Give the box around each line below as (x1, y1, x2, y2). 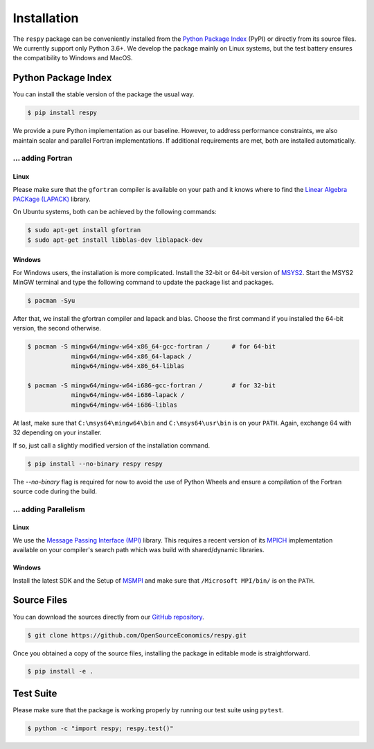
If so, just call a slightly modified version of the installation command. (12, 441, 211, 450)
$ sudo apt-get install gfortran (27, 226, 141, 234)
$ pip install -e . (27, 667, 93, 676)
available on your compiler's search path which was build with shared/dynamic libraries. (12, 546, 265, 554)
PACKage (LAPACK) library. (12, 195, 91, 203)
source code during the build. (12, 487, 97, 495)
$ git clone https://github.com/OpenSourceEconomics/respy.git (27, 631, 247, 639)
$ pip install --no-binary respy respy (27, 459, 163, 468)
